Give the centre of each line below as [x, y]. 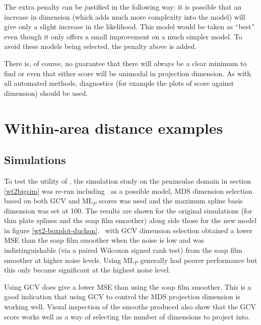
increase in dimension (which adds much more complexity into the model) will [125, 16]
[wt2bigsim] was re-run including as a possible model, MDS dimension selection [128, 191]
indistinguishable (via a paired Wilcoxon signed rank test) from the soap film [123, 250]
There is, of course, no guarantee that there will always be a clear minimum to [125, 63]
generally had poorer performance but [199, 260]
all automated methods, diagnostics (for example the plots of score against [119, 83]
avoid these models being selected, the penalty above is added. [101, 46]
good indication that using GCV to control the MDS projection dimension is [122, 296]
